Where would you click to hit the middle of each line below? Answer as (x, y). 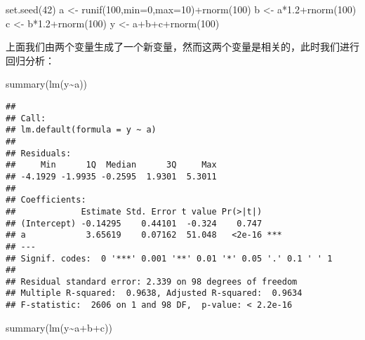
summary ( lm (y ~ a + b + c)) (59, 327)
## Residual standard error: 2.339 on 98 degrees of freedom (152, 281)
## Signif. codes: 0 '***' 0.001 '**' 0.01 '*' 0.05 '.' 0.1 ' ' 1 (169, 258)
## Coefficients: (46, 200)
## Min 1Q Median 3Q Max (111, 165)
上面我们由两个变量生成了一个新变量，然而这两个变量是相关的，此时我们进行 (182, 47)
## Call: (26, 118)
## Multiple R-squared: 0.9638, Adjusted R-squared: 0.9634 (154, 293)
